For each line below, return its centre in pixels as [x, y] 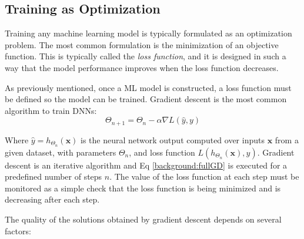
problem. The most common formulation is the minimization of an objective [142, 44]
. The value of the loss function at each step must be [204, 176]
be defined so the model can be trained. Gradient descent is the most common [146, 99]
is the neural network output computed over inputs [173, 139]
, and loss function [162, 152]
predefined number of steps [54, 176]
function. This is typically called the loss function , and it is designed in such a [146, 56]
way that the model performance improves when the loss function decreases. [142, 67]
